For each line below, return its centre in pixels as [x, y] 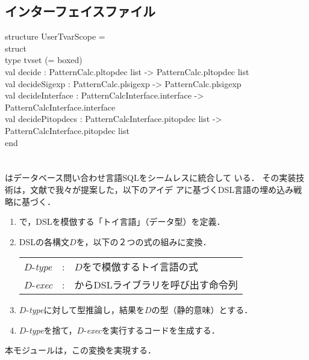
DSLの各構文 [44, 241]
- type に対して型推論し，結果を [85, 310]
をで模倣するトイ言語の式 [140, 267]
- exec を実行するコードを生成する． [152, 330]
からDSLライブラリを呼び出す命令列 [156, 285]
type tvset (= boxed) [44, 60]
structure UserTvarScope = [55, 36]
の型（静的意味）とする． [202, 310]
